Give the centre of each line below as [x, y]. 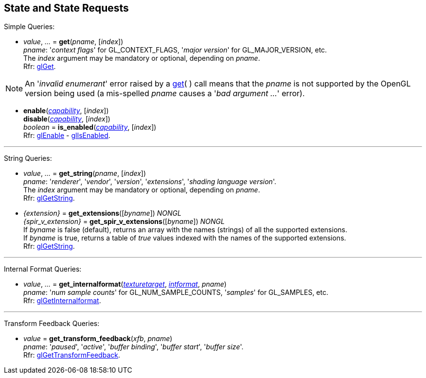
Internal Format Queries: [43, 269]
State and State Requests [66, 8]
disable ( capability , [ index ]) [67, 119]
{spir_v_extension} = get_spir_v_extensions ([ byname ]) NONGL [124, 222]
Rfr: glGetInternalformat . [62, 301]
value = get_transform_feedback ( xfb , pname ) [98, 339]
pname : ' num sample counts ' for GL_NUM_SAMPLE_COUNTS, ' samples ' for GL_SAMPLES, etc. [176, 292]
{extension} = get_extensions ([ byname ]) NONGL [102, 213]
